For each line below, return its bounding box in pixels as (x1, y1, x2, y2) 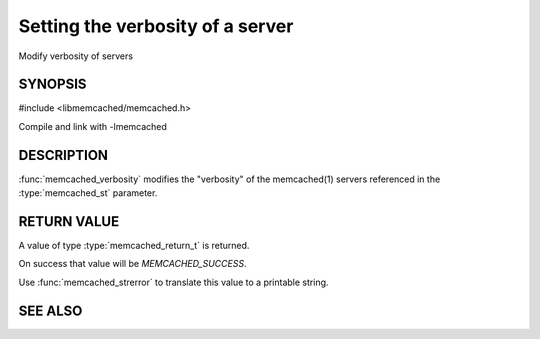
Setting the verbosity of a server (18, 15, 294, 37)
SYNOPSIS (18, 76, 87, 93)
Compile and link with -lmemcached (18, 120, 167, 132)
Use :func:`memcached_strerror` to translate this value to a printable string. (18, 276, 329, 288)
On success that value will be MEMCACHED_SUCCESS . (18, 258, 247, 270)
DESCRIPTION (18, 146, 109, 164)
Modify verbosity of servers (18, 50, 134, 62)
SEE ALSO (18, 302, 83, 319)
